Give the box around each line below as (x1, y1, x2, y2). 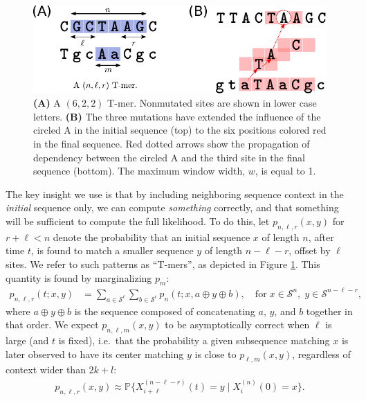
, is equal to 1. (255, 163, 316, 178)
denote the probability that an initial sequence (53, 229, 250, 244)
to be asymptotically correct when (165, 317, 310, 332)
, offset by (289, 243, 331, 258)
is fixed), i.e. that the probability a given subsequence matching (58, 333, 330, 348)
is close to (194, 346, 237, 361)
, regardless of (292, 346, 351, 361)
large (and (6, 333, 49, 348)
